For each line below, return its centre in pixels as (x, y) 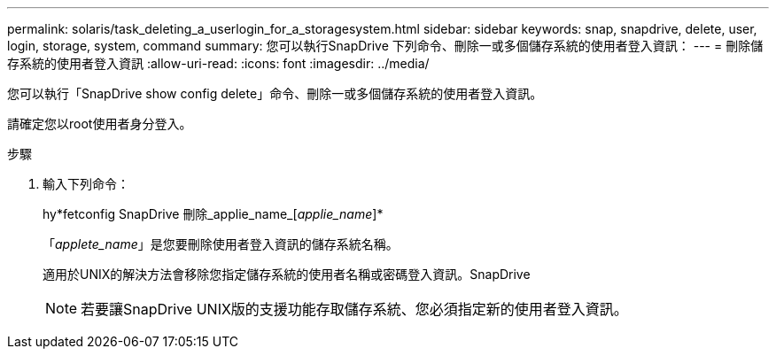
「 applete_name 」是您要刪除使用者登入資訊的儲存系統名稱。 (221, 244)
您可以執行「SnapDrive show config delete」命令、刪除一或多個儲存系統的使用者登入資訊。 (275, 93)
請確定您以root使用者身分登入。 (100, 124)
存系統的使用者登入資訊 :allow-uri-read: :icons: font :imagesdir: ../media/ (218, 63)
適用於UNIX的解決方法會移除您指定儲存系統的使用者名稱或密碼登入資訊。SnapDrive (287, 274)
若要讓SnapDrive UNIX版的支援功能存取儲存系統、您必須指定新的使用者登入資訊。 (354, 309)
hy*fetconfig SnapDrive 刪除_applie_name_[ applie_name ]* (213, 214)
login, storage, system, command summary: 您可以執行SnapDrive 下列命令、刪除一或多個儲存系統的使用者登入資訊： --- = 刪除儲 (385, 46)
